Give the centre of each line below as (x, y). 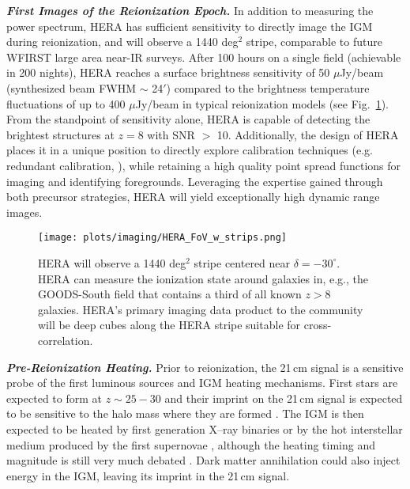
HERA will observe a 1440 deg (112, 262)
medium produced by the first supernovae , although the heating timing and (191, 444)
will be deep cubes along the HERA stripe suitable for (169, 325)
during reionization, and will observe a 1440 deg (122, 42)
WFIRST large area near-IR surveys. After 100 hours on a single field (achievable (204, 57)
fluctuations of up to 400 (66, 103)
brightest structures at (60, 134)
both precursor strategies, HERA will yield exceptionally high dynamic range (193, 197)
